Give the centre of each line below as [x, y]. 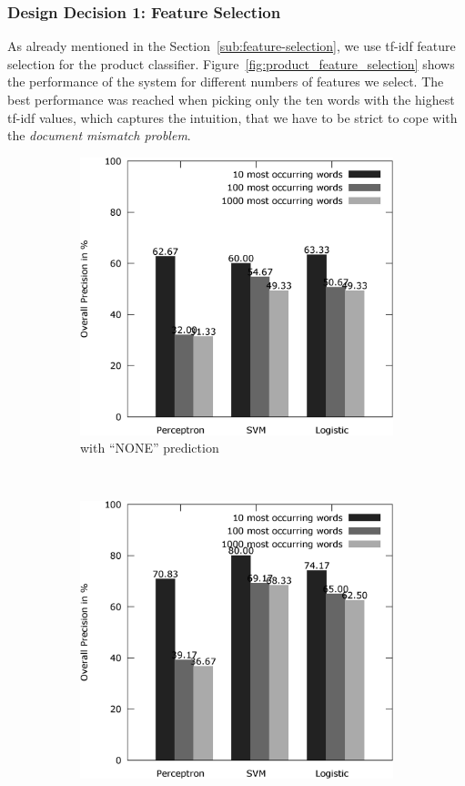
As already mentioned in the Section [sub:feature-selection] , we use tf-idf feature [232, 46]
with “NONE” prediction [150, 448]
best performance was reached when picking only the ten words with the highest [231, 99]
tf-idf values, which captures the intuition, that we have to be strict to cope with [232, 117]
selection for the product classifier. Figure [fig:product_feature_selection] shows [231, 63]
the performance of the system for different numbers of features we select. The [226, 82]
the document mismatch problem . [99, 135]
